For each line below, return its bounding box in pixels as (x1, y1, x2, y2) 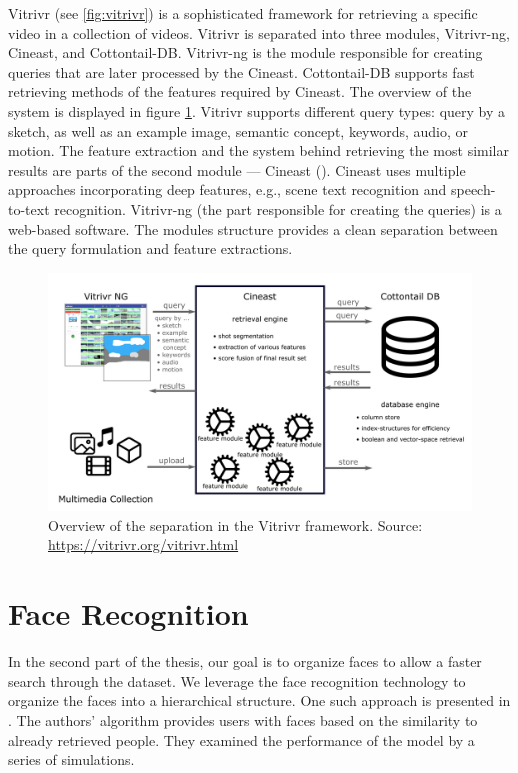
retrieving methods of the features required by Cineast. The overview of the (8, 81, 472, 102)
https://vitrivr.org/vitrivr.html (48, 534, 239, 555)
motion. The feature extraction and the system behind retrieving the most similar (8, 140, 510, 161)
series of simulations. (8, 749, 135, 770)
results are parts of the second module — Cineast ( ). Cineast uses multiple (8, 159, 466, 180)
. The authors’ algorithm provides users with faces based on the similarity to (8, 709, 478, 730)
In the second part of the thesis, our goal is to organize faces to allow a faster (8, 651, 482, 672)
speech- (450, 179, 496, 200)
